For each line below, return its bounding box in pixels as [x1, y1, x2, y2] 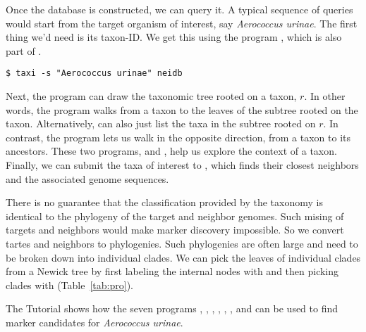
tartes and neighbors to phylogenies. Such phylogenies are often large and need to [6, 236, 358, 250]
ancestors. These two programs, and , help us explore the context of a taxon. [6, 143, 337, 158]
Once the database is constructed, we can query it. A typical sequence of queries [6, 2, 353, 16]
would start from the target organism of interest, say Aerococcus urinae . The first [6, 15, 358, 30]
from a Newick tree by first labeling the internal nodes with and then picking [6, 264, 339, 279]
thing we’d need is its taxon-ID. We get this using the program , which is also [6, 30, 342, 44]
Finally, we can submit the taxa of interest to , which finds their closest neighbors [6, 158, 359, 172]
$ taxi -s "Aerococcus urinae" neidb [6, 68, 183, 79]
